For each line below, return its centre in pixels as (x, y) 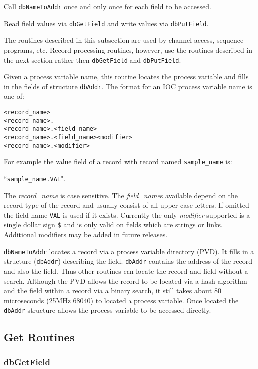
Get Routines (39, 337)
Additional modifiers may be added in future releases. (86, 234)
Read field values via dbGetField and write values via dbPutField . (106, 23)
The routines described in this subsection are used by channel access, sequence (124, 40)
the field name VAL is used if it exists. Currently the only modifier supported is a (127, 214)
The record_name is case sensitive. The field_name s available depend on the (121, 195)
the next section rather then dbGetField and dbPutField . (93, 60)
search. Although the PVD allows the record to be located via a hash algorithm (126, 280)
